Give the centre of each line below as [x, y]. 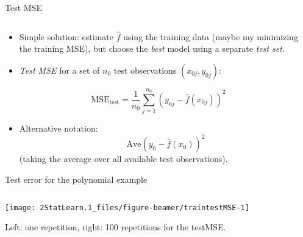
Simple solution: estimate [66, 36]
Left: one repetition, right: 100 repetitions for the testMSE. [116, 227]
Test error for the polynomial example [76, 179]
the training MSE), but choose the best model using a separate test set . [152, 48]
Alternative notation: [59, 128]
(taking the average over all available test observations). [123, 159]
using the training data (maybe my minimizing [211, 36]
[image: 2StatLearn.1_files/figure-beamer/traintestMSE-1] [127, 207]
